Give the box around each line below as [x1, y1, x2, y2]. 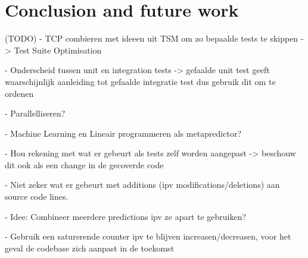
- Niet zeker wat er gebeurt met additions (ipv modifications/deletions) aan [5, 178, 280, 191]
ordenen [5, 87, 34, 99]
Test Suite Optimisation [14, 43, 102, 56]
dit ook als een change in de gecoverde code [5, 158, 164, 171]
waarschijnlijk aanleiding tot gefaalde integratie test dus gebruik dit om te [5, 75, 276, 87]
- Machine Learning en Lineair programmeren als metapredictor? [5, 127, 242, 139]
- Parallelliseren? [5, 107, 66, 119]
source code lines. [5, 190, 69, 203]
